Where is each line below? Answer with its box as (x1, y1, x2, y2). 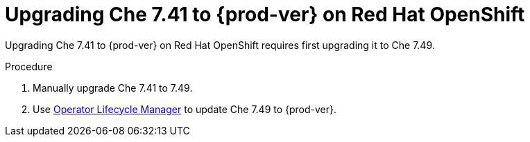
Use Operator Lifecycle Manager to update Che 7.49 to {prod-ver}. (33, 103, 337, 115)
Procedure (5, 60, 53, 72)
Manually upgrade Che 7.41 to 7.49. (33, 81, 193, 94)
